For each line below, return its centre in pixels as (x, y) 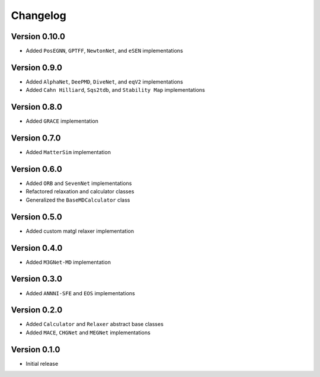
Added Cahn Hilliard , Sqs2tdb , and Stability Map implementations (116, 90)
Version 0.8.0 (36, 107)
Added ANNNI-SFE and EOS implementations (81, 293)
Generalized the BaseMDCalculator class (78, 200)
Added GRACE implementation (62, 121)
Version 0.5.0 (36, 217)
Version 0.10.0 (38, 36)
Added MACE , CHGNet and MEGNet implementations (88, 333)
